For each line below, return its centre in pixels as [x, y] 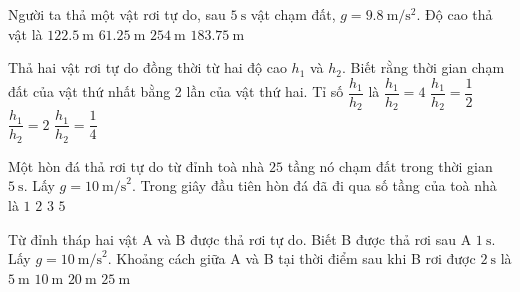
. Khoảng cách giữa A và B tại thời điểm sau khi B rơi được [291, 258]
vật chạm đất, [293, 14]
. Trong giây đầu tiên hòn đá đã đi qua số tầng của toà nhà [314, 185]
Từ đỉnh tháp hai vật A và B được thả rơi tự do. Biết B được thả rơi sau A [240, 238]
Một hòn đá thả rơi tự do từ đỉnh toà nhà [136, 165]
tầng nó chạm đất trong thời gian [390, 165]
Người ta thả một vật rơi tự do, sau [117, 14]
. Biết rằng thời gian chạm [423, 67]
